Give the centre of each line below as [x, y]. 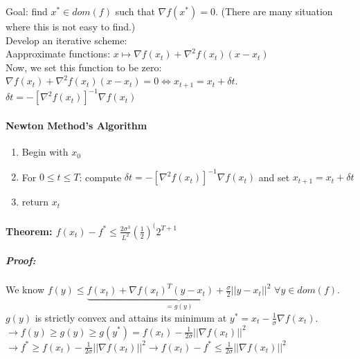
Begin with [45, 152]
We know [25, 289]
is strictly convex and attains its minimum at [131, 317]
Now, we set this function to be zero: [84, 67]
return [35, 202]
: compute [100, 177]
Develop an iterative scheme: [66, 40]
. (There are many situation [274, 11]
